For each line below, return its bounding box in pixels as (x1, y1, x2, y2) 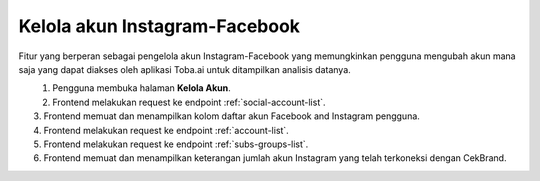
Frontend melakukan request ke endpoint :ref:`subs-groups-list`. (43, 138, 309, 150)
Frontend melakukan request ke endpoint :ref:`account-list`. (43, 124, 289, 136)
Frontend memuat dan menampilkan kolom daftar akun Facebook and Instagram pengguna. (43, 110, 420, 122)
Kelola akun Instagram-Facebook (18, 15, 300, 37)
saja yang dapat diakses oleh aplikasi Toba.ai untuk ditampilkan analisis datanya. (18, 63, 352, 75)
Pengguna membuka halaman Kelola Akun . (52, 82, 232, 94)
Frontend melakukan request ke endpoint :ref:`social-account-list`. (52, 96, 326, 108)
